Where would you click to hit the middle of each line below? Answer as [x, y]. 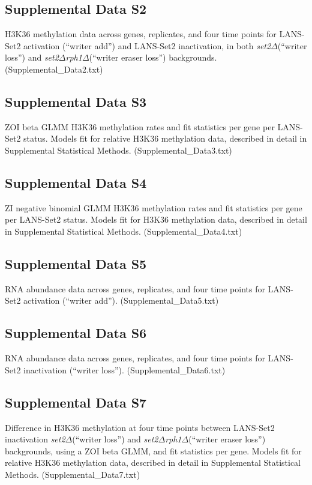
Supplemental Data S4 [76, 182]
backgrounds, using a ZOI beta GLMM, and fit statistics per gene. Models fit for [153, 450]
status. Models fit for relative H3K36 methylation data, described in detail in [165, 138]
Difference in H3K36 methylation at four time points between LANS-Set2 [140, 427]
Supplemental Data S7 [76, 402]
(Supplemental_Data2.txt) [54, 69]
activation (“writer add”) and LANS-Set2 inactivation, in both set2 [147, 45]
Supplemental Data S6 [76, 333]
